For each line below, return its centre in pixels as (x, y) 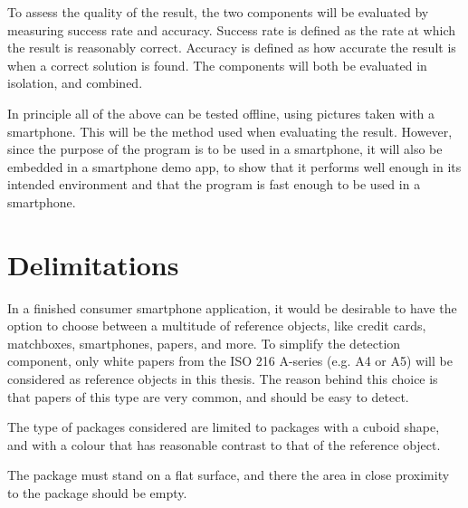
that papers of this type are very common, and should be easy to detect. (208, 396)
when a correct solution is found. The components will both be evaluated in (217, 65)
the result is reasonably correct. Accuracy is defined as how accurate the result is (232, 48)
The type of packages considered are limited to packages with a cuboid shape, (224, 427)
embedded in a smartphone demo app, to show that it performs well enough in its (234, 166)
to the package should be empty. (97, 493)
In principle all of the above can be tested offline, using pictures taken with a (221, 113)
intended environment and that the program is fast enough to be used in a (214, 184)
